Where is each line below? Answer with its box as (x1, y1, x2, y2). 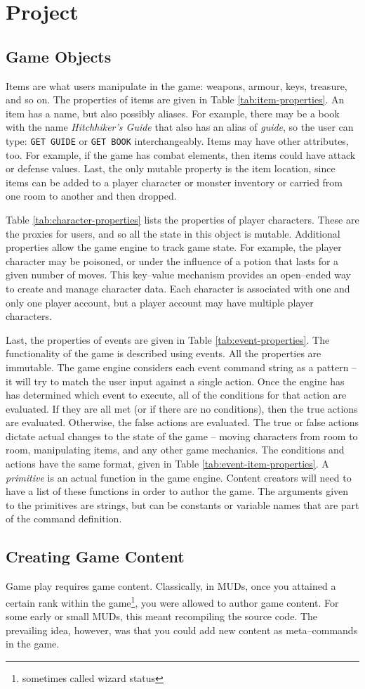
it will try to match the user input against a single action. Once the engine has (6, 373, 345, 388)
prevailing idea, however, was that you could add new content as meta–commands (6, 622, 358, 637)
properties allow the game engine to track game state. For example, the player (6, 240, 342, 255)
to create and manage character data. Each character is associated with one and (6, 281, 350, 295)
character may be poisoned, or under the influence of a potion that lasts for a (6, 253, 339, 268)
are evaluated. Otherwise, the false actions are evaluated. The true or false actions (6, 415, 359, 430)
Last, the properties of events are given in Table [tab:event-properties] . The (6, 332, 330, 347)
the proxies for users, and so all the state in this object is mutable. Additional (6, 226, 340, 240)
